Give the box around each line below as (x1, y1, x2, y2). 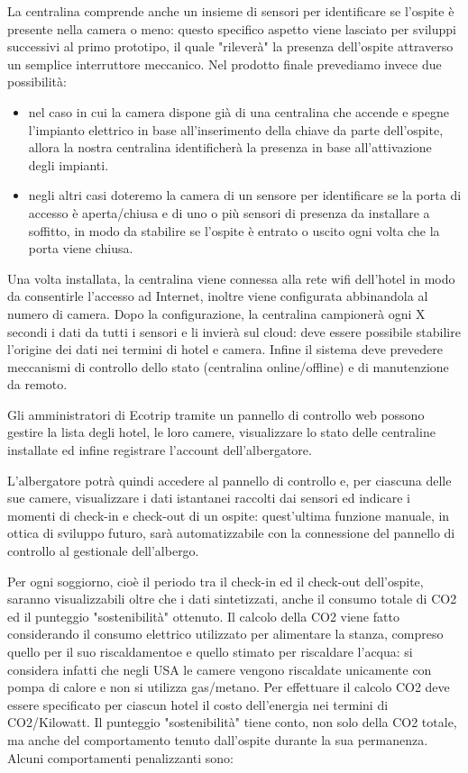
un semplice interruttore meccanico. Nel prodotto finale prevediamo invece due (7, 54, 442, 73)
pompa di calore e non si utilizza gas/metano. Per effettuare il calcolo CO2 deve (7, 678, 450, 696)
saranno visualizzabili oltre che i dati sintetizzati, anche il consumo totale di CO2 (7, 589, 457, 608)
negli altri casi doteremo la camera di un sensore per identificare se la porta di (28, 186, 462, 205)
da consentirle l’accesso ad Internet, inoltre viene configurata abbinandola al (7, 286, 428, 305)
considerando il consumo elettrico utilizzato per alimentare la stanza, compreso (7, 624, 444, 643)
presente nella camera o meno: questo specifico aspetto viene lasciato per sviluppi (7, 19, 456, 38)
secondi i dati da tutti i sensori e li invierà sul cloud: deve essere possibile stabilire (7, 322, 461, 341)
